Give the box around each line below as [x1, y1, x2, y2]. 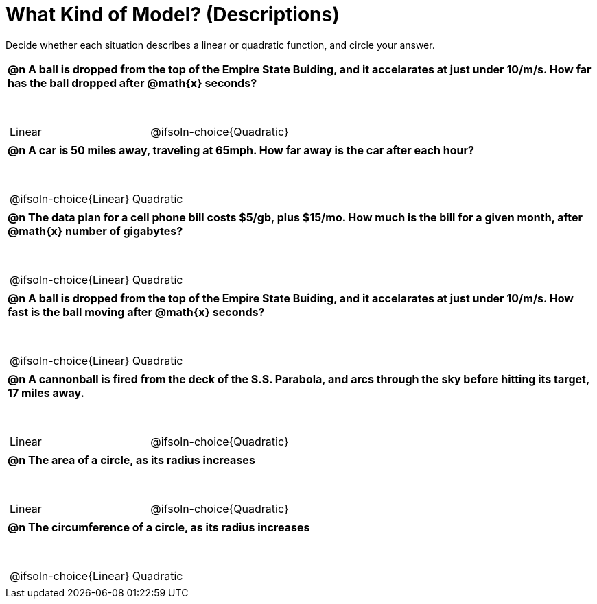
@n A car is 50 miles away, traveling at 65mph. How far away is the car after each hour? [8, 143, 474, 157]
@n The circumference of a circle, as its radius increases [8, 520, 310, 534]
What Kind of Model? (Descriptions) [5, 3, 340, 26]
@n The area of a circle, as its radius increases [8, 452, 255, 467]
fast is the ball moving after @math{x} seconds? [8, 304, 265, 319]
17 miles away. [8, 385, 84, 400]
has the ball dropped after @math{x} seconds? [8, 75, 257, 90]
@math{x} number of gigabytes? [8, 224, 183, 238]
